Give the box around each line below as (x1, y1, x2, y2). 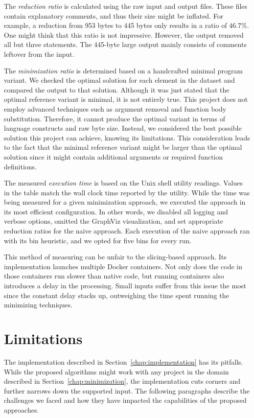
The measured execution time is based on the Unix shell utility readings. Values (4, 178, 243, 188)
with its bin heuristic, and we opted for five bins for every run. (4, 235, 192, 245)
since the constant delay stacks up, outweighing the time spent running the (4, 290, 229, 300)
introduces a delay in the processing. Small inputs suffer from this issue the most (4, 280, 247, 291)
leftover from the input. (4, 48, 74, 59)
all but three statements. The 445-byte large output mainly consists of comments (4, 39, 247, 49)
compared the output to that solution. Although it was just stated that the (4, 84, 230, 94)
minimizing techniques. (4, 300, 73, 310)
